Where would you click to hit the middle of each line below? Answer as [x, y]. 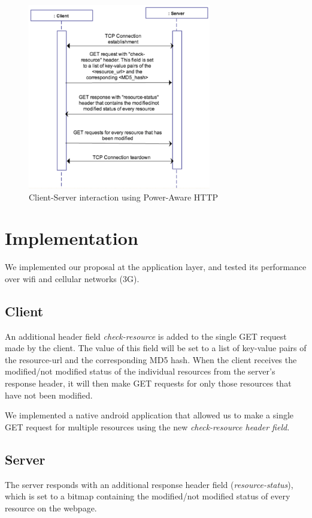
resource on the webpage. [51, 507]
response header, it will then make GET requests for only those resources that [148, 383]
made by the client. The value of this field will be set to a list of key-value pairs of [156, 348]
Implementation [72, 238]
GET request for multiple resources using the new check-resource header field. [147, 426]
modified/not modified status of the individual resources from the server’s [140, 371]
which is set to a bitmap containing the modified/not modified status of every [148, 496]
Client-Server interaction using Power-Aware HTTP [124, 197]
